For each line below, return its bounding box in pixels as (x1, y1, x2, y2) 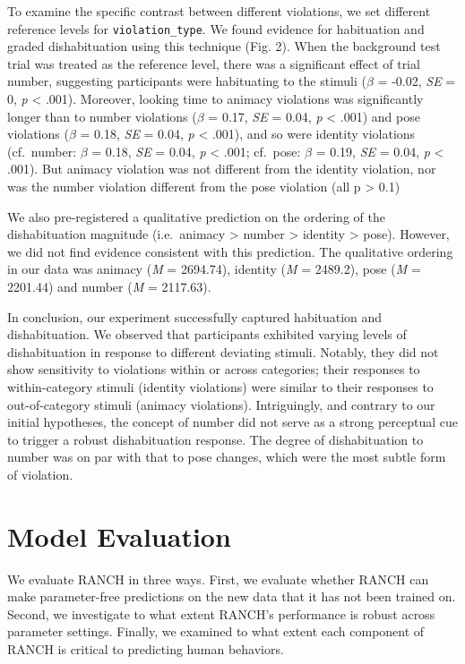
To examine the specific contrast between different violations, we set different (7, 2, 431, 20)
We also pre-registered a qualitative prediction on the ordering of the (7, 207, 385, 226)
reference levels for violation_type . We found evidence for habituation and (7, 19, 425, 38)
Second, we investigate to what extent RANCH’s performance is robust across (7, 604, 435, 623)
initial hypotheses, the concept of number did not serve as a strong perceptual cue (7, 413, 458, 431)
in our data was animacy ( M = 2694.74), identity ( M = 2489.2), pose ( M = (7, 260, 421, 278)
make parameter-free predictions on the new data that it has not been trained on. (7, 587, 456, 606)
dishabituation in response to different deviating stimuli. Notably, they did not (7, 342, 439, 361)
